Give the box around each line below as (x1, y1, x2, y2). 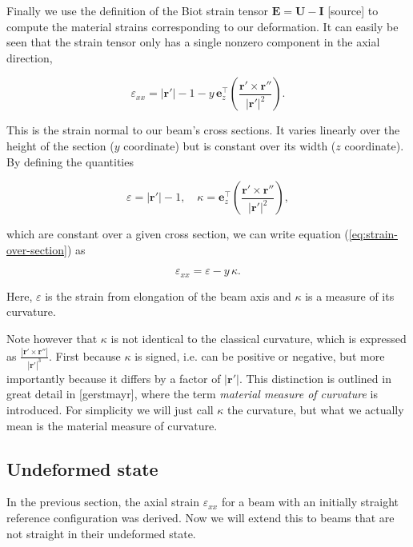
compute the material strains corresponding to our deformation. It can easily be (6, 18, 399, 34)
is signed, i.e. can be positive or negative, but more (134, 347, 385, 364)
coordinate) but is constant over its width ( (123, 137, 336, 154)
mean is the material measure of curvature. (6, 417, 218, 433)
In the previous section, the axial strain (6, 493, 200, 510)
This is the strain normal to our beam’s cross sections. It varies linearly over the (6, 122, 400, 138)
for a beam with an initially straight (221, 493, 399, 510)
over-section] (6, 241, 67, 258)
